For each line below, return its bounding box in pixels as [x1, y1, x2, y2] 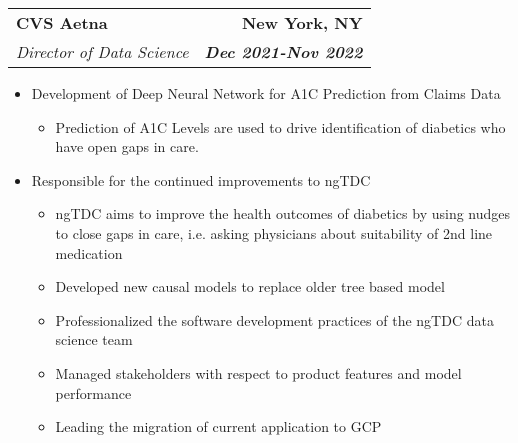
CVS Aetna [16, 11, 108, 34]
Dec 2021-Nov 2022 [204, 40, 363, 63]
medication [55, 242, 123, 263]
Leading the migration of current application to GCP [55, 416, 382, 437]
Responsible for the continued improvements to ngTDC [31, 169, 371, 190]
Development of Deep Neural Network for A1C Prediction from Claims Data [31, 83, 501, 103]
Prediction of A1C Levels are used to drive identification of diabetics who [55, 116, 506, 137]
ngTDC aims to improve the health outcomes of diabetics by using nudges [55, 203, 511, 224]
